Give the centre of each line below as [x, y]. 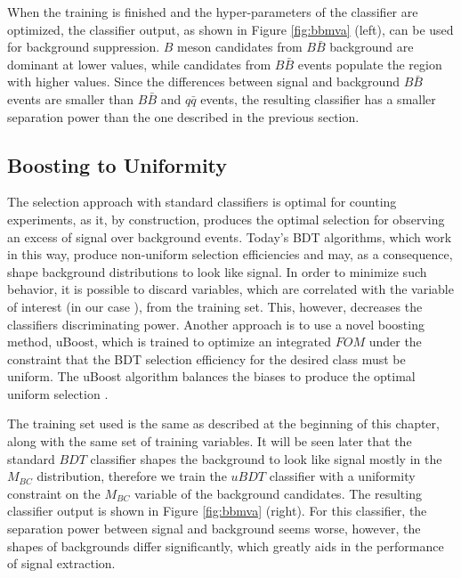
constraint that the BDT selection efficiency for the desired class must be [206, 358]
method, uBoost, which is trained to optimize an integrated [170, 342]
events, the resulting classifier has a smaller [318, 98]
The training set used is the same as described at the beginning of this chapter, [223, 423]
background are [372, 47]
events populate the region [370, 64]
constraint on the [54, 493]
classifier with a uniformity [342, 476]
